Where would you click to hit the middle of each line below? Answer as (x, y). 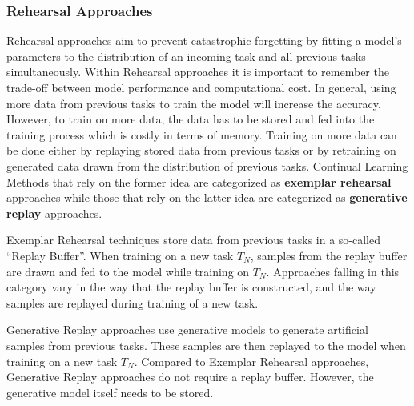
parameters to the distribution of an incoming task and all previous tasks (186, 56)
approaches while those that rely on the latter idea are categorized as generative (207, 197)
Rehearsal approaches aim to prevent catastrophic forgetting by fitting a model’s (204, 40)
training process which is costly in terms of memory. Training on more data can (202, 134)
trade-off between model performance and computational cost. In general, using (201, 87)
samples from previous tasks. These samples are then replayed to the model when (206, 345)
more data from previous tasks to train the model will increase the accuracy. (194, 103)
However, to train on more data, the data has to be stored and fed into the (191, 119)
